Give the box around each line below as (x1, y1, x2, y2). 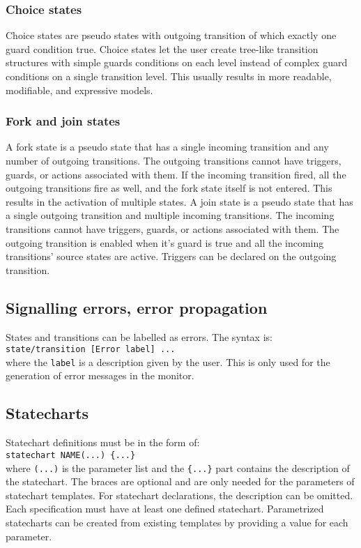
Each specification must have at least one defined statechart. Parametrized (6, 501, 324, 516)
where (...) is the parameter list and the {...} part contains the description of (6, 460, 350, 475)
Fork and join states (6, 112, 121, 130)
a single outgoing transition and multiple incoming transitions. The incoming (6, 208, 335, 222)
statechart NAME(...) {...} (6, 450, 136, 460)
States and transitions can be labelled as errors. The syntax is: (6, 329, 272, 344)
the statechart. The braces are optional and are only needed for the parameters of (6, 474, 355, 489)
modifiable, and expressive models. (6, 82, 153, 97)
